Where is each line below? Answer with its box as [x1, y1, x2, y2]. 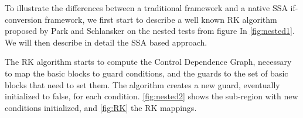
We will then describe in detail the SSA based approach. [5, 36, 207, 48]
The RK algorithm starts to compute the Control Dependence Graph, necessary [5, 55, 292, 68]
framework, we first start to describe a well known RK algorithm [45, 13, 277, 25]
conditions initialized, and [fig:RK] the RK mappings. [5, 101, 197, 113]
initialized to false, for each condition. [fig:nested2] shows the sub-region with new [5, 90, 298, 102]
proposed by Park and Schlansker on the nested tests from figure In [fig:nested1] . [5, 25, 295, 37]
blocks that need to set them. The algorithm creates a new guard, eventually [5, 78, 280, 91]
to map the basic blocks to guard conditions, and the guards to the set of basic [5, 67, 288, 79]
